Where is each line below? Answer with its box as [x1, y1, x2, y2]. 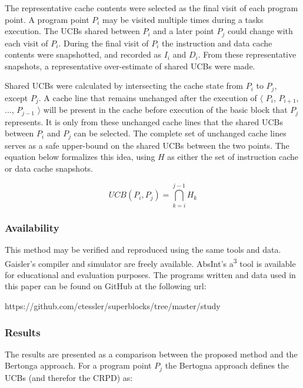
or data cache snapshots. [5, 162, 93, 175]
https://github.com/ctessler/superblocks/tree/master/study [5, 299, 221, 312]
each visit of [5, 36, 48, 49]
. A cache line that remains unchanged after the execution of [38, 91, 257, 103]
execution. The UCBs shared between [5, 25, 140, 37]
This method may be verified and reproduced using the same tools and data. [5, 243, 281, 255]
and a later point [153, 25, 214, 37]
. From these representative [198, 48, 297, 61]
